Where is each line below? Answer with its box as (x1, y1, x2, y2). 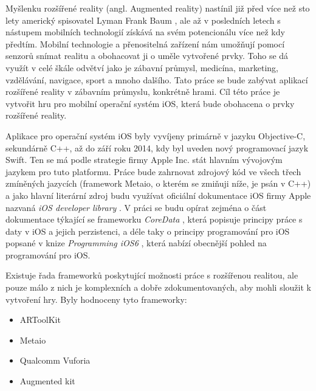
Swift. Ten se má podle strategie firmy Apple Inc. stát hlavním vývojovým (5, 153, 283, 166)
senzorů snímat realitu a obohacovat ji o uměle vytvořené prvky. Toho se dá (5, 49, 289, 62)
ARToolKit (19, 313, 61, 326)
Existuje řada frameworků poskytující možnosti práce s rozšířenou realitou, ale (5, 269, 298, 282)
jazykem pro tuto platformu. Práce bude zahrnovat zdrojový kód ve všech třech (5, 165, 301, 178)
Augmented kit (19, 375, 75, 387)
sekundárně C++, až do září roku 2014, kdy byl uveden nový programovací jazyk (5, 141, 309, 154)
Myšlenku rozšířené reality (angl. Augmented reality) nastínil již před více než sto (5, 2, 310, 14)
